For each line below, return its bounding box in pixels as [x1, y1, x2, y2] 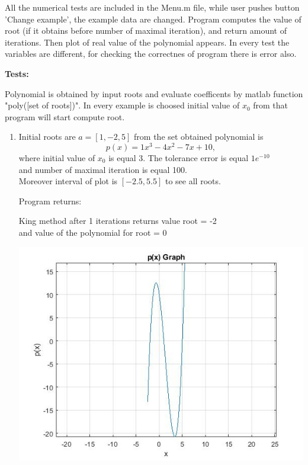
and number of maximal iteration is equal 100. [18, 163, 187, 175]
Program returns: [18, 194, 82, 207]
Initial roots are [18, 130, 76, 143]
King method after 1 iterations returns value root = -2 [18, 214, 217, 227]
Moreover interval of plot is [18, 175, 118, 187]
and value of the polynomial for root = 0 [18, 226, 167, 238]
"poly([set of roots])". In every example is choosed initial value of [5, 99, 240, 111]
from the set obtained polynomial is [134, 130, 264, 143]
